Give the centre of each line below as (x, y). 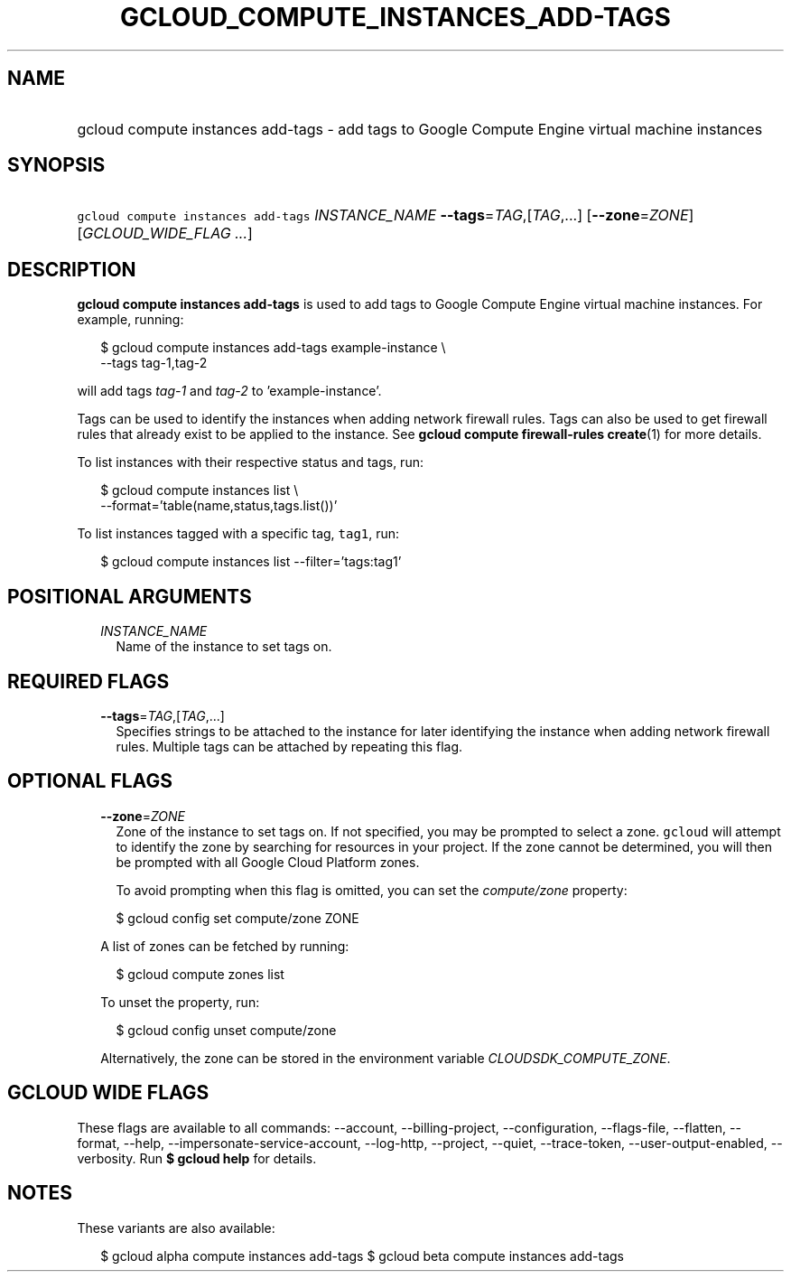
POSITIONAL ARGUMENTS (130, 596)
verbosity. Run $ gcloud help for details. (197, 1158)
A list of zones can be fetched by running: (225, 946)
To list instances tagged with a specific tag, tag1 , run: (238, 534)
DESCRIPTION (72, 269)
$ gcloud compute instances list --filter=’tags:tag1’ (251, 562)
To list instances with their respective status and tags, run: (250, 462)
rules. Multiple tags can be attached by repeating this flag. (289, 746)
